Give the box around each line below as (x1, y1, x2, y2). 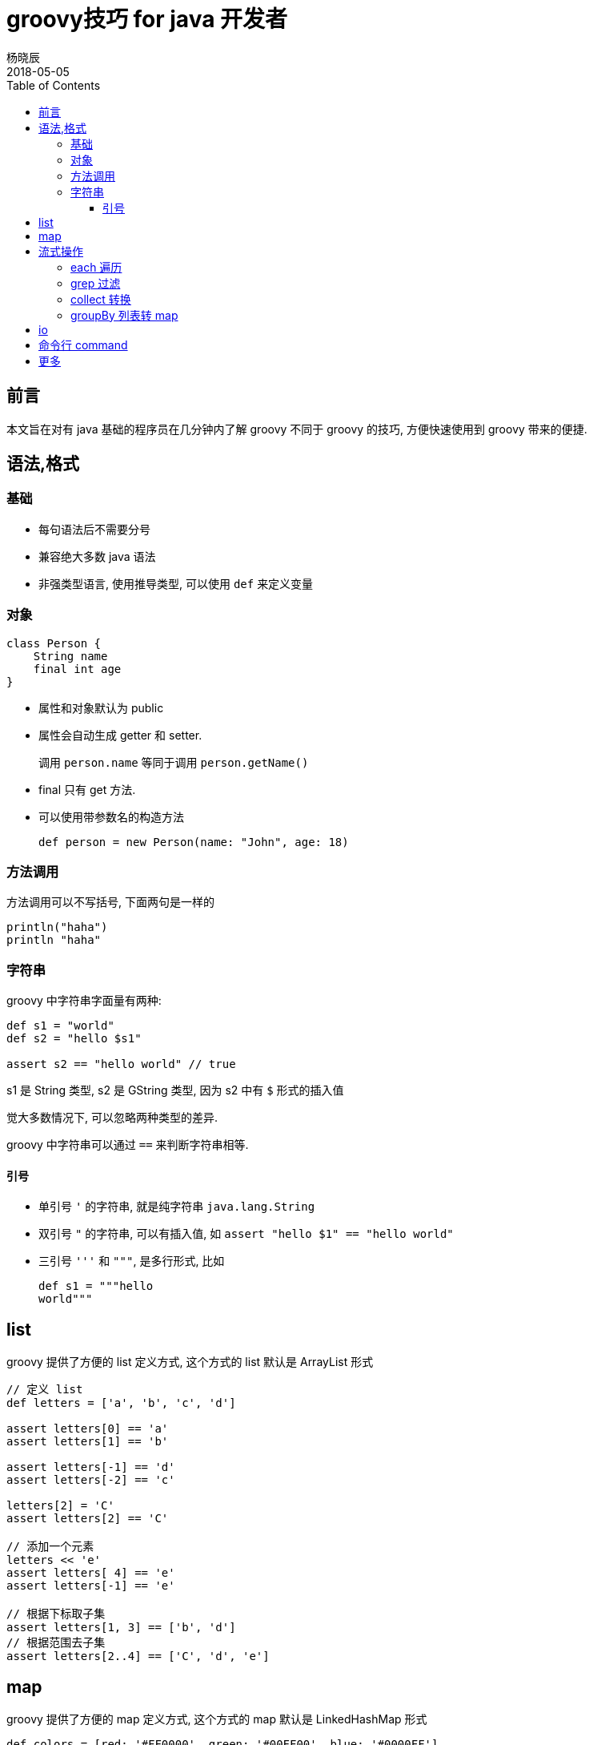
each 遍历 (70, 260, 122, 274)
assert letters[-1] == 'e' (6, 1579, 175, 1593)
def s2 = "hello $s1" (6, 1032, 142, 1046)
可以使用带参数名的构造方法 (38, 809, 184, 824)
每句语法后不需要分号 (38, 522, 150, 536)
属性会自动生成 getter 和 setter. (38, 727, 202, 742)
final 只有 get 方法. (38, 782, 136, 796)
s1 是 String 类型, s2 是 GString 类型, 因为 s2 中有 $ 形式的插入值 (6, 1083, 344, 1098)
